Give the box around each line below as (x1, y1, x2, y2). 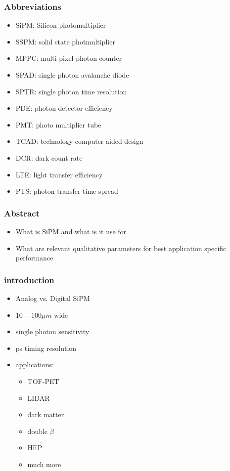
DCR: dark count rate (15, 152, 83, 163)
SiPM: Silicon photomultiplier (15, 20, 106, 30)
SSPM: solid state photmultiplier (15, 36, 115, 46)
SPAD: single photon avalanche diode (15, 70, 129, 80)
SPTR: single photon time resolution (15, 86, 127, 96)
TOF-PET (27, 376, 59, 386)
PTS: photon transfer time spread (15, 186, 118, 196)
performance (15, 253, 53, 263)
